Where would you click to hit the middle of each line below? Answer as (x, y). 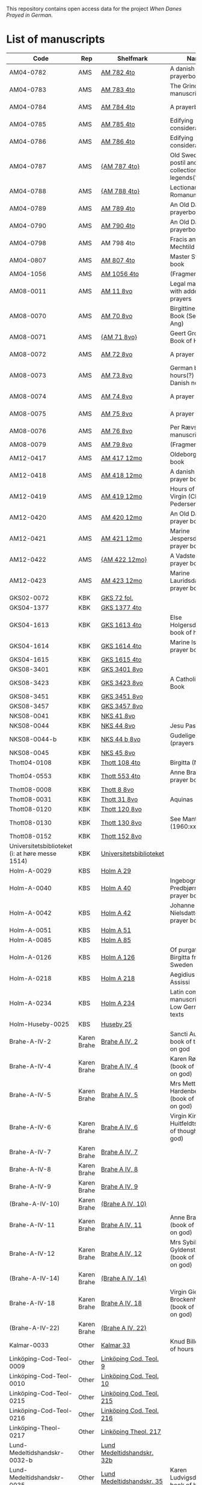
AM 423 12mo (122, 580)
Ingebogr (183, 881)
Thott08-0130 (31, 822)
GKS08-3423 (29, 683)
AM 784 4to (118, 106)
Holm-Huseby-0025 (39, 1024)
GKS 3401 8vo (122, 669)
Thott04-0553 (31, 776)
